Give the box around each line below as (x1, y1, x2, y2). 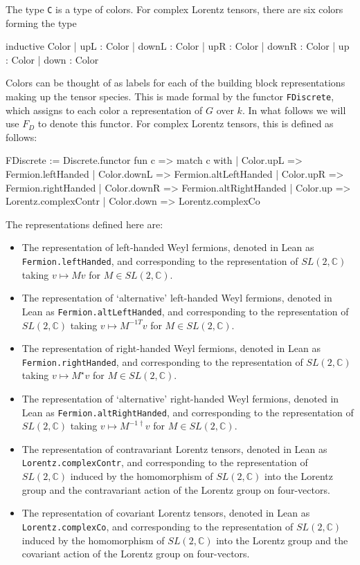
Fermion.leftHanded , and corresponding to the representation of (21, 254, 298, 268)
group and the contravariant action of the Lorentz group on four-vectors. (21, 482, 330, 497)
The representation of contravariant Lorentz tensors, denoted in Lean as (21, 441, 327, 456)
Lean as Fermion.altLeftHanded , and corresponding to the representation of (21, 304, 349, 318)
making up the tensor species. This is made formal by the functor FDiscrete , (6, 89, 334, 104)
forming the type (6, 15, 77, 30)
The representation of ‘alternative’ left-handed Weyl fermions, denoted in (21, 290, 332, 305)
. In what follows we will (242, 102, 346, 117)
